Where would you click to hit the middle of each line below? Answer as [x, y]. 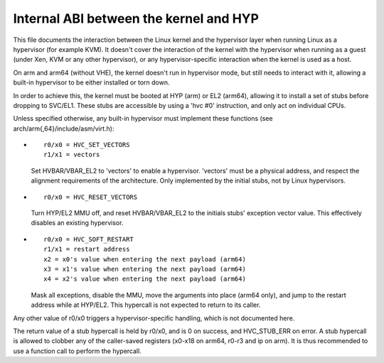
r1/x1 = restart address [87, 249]
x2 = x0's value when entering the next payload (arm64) [145, 259]
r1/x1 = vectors [72, 155]
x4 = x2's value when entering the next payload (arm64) [145, 279]
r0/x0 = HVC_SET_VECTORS [87, 145]
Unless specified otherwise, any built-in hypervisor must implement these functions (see [143, 119]
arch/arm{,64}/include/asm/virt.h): [64, 129]
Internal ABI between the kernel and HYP [136, 18]
